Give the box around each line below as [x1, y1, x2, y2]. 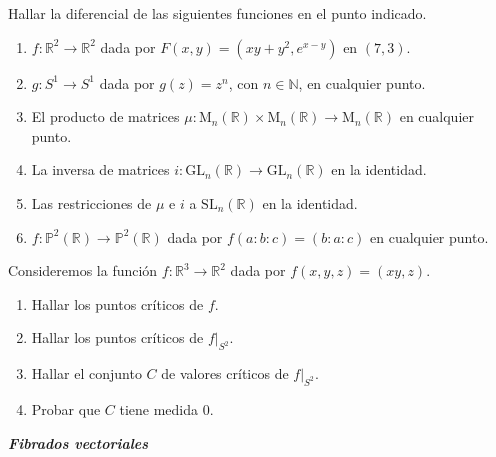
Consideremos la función [8, 260, 158, 281]
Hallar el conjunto [31, 363, 142, 384]
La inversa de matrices [31, 159, 170, 180]
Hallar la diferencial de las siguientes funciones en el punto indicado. [8, 3, 427, 23]
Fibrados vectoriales [8, 432, 149, 453]
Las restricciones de [31, 192, 152, 213]
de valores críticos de [161, 363, 289, 384]
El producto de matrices [31, 106, 180, 127]
